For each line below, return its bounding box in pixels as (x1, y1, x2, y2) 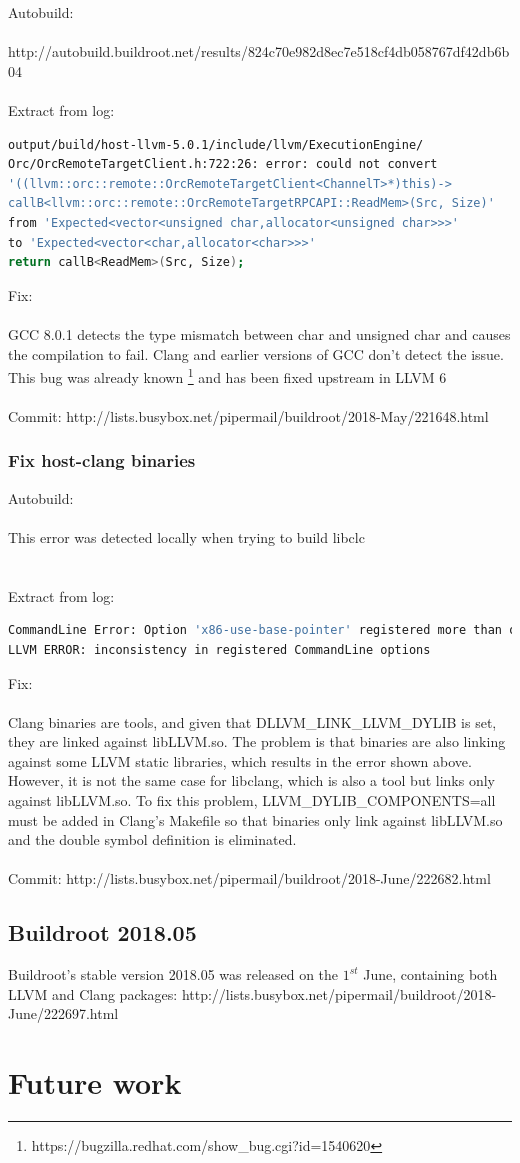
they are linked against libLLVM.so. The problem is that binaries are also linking (8, 731, 506, 752)
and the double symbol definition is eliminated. (8, 829, 297, 850)
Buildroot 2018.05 (8, 917, 197, 948)
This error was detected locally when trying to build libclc (8, 526, 365, 547)
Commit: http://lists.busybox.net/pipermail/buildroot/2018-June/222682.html (8, 868, 491, 889)
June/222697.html (8, 1003, 119, 1024)
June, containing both (363, 964, 498, 985)
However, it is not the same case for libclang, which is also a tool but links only (8, 770, 496, 791)
